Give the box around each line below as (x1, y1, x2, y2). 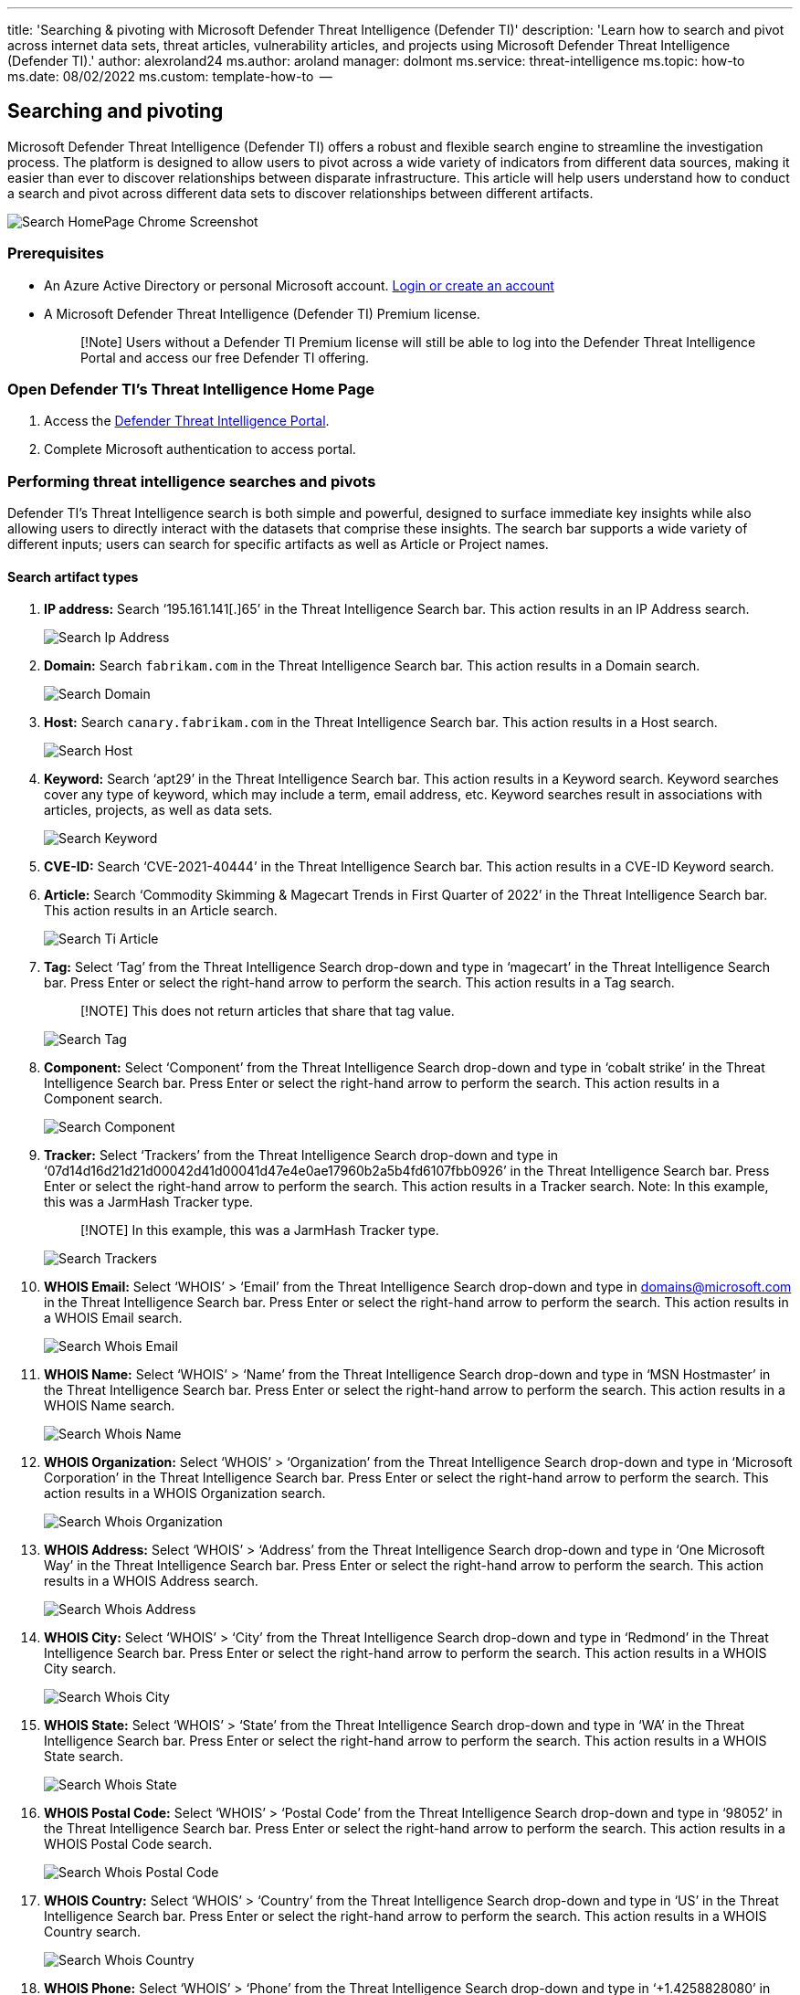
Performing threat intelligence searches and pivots (7, 471, 376, 491)
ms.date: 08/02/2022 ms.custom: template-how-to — (7, 69, 332, 84)
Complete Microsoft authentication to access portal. (44, 441, 356, 458)
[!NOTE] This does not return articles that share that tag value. (80, 1003, 455, 1019)
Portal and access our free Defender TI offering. (80, 349, 370, 365)
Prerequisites (7, 244, 104, 263)
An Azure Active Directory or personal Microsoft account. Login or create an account (44, 277, 554, 293)
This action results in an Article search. (44, 902, 278, 919)
